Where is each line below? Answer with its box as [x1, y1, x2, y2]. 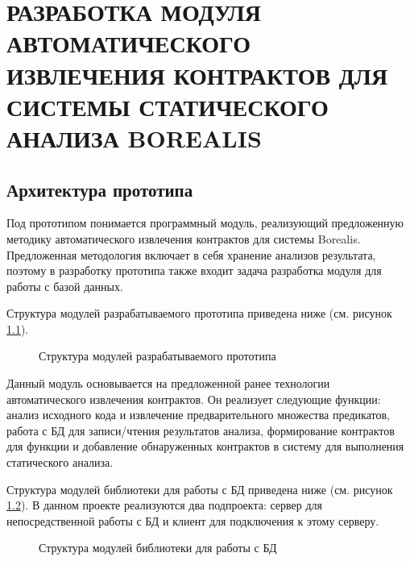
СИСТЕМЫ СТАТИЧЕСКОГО [6, 89, 329, 123]
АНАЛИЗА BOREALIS [6, 121, 262, 154]
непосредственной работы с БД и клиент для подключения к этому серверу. [6, 512, 379, 529]
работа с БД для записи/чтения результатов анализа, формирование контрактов [6, 422, 395, 438]
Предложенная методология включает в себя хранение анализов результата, [6, 246, 376, 263]
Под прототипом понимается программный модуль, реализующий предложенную [6, 214, 404, 231]
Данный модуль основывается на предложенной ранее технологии [6, 375, 330, 392]
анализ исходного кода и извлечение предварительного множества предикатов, [6, 406, 390, 423]
